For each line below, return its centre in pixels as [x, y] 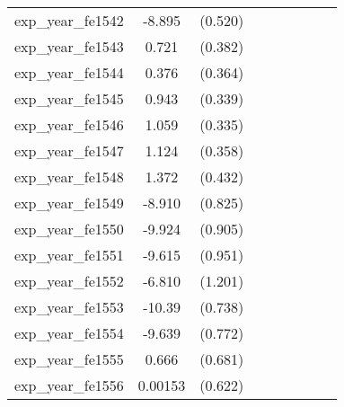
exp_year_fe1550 [69, 229]
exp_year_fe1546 [69, 124]
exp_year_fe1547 [69, 150]
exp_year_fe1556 [69, 385]
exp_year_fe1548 [69, 177]
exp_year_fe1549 [69, 203]
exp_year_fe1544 [69, 72]
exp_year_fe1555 [69, 359]
